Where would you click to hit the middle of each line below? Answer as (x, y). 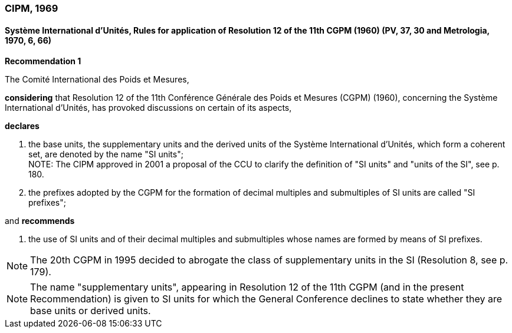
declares (22, 126)
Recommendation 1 (43, 61)
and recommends (40, 221)
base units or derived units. (91, 311)
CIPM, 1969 (32, 8)
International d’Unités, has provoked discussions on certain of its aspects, (148, 108)
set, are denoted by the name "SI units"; (106, 154)
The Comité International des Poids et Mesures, (97, 80)
